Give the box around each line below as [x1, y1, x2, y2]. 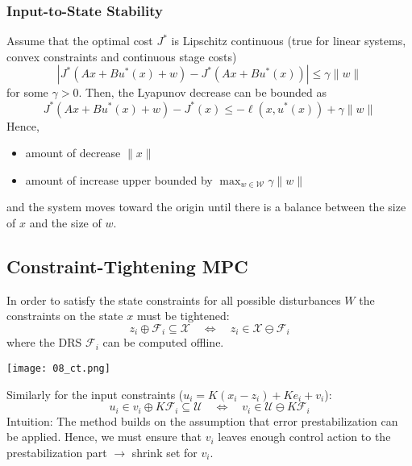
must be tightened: [136, 307, 230, 324]
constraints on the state [6, 307, 123, 324]
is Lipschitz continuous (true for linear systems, [171, 32, 406, 49]
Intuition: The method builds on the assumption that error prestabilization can [6, 412, 398, 429]
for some [6, 84, 48, 101]
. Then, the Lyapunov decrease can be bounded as [78, 84, 327, 101]
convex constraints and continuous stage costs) [6, 48, 237, 64]
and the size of [29, 214, 102, 231]
